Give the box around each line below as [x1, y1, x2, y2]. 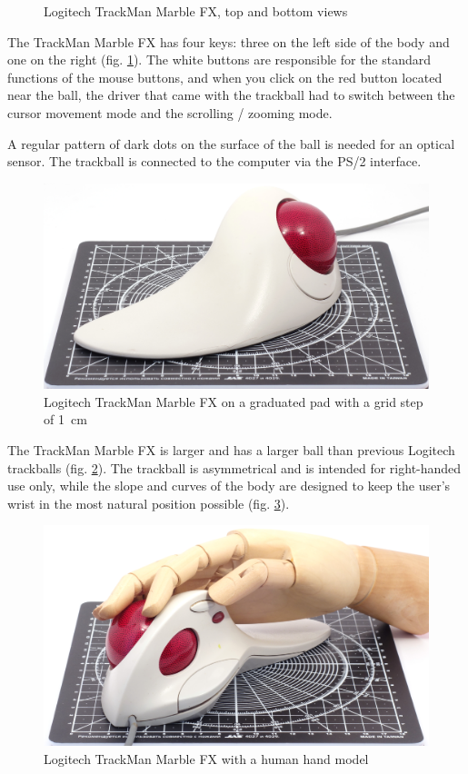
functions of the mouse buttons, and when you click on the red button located [7, 67, 443, 86]
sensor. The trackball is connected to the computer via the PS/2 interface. [7, 152, 422, 171]
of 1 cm [44, 410, 87, 429]
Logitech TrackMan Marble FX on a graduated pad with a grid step [44, 392, 423, 411]
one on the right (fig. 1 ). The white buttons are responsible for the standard [7, 50, 432, 69]
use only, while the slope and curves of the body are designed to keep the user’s [7, 476, 451, 495]
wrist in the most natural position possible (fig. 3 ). [7, 493, 290, 512]
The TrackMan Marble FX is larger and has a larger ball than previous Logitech [7, 441, 455, 460]
